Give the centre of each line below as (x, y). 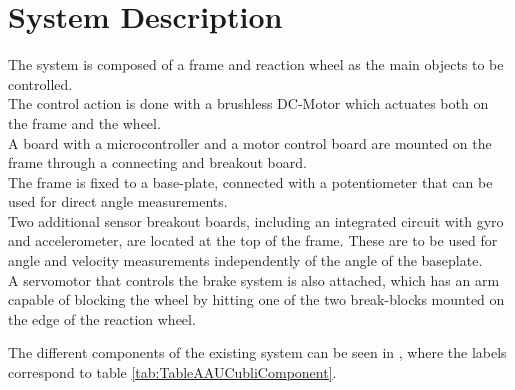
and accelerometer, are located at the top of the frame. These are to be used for (253, 240)
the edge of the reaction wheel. (102, 318)
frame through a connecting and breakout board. (157, 162)
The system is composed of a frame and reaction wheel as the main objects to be (256, 64)
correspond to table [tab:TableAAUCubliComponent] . (172, 372)
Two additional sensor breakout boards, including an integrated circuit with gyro (256, 220)
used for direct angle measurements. (118, 201)
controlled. (40, 83)
